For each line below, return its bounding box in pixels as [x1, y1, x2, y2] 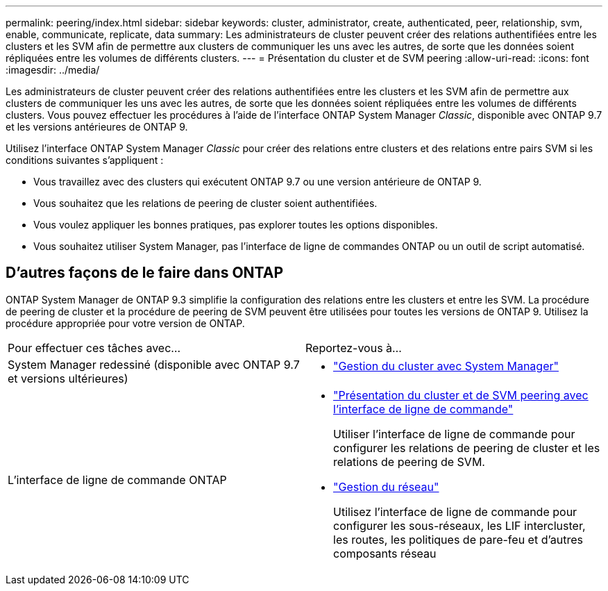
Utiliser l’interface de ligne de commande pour [333, 426, 575, 441]
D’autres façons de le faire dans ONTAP [6, 264, 284, 282]
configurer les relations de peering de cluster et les [333, 440, 600, 455]
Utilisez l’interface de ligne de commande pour [333, 504, 577, 519]
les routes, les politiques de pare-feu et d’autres [333, 532, 583, 547]
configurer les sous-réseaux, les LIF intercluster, [333, 518, 586, 533]
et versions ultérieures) [8, 371, 128, 385]
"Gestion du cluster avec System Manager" [333, 358, 559, 373]
